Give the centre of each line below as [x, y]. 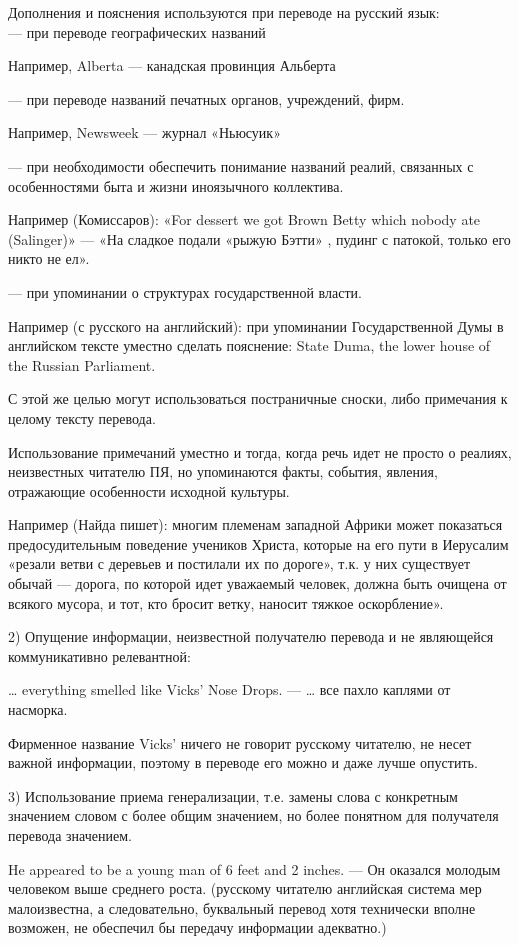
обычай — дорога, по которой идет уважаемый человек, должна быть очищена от [257, 583]
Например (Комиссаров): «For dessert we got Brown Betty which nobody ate [244, 219]
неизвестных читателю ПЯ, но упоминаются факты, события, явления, [223, 471]
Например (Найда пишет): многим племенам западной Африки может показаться [255, 524]
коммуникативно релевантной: [99, 655]
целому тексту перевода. [82, 417]
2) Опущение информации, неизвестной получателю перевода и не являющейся [251, 636]
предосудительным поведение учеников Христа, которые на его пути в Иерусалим [258, 543]
